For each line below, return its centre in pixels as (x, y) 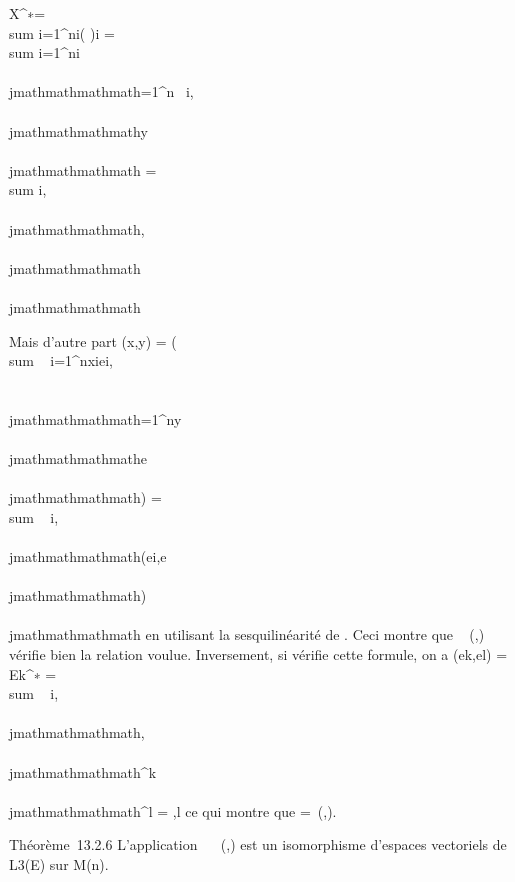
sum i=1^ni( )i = (62, 32)
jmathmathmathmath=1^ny (95, 418)
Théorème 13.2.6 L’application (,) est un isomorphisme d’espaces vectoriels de (258, 844)
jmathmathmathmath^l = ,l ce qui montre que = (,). (173, 810)
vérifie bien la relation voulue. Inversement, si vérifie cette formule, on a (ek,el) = (258, 654)
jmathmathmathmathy (78, 130)
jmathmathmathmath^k (83, 771)
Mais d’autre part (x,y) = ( (93, 340)
